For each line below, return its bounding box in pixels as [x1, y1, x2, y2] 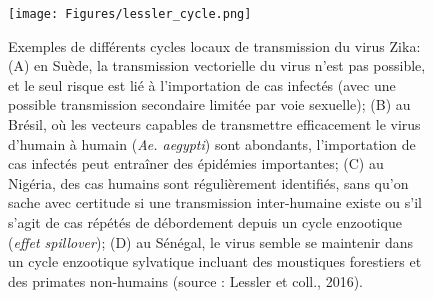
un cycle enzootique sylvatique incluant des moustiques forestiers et [8, 251, 422, 272]
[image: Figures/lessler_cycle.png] [8, 7, 252, 21]
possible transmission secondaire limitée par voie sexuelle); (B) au [8, 94, 411, 115]
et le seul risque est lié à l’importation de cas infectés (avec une [8, 74, 396, 95]
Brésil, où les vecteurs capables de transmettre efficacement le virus [8, 114, 421, 135]
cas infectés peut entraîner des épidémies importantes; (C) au [8, 153, 384, 174]
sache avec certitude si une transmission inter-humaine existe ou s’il [8, 192, 422, 213]
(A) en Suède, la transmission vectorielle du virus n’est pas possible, [8, 55, 426, 76]
